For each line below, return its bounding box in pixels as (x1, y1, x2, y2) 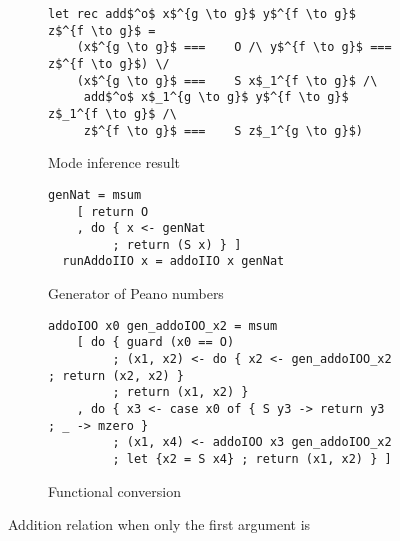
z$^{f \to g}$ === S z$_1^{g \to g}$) (83, 123, 363, 138)
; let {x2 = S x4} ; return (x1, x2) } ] (112, 451, 392, 466)
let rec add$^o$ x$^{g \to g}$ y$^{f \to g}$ (48, 7, 356, 21)
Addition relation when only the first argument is (8, 514, 311, 535)
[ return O (76, 204, 149, 219)
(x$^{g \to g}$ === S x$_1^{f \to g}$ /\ (76, 73, 378, 88)
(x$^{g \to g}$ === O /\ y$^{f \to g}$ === (76, 40, 392, 55)
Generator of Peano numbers (48, 283, 224, 304)
